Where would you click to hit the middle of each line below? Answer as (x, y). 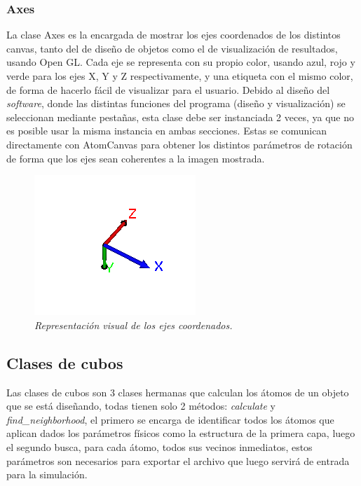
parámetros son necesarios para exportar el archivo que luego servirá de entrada (178, 460)
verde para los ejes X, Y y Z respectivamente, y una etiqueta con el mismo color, (180, 76)
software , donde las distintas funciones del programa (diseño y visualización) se (176, 103)
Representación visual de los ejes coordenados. (134, 325)
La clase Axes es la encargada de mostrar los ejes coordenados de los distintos (173, 35)
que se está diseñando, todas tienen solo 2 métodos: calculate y (141, 406)
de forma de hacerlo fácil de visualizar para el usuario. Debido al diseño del (168, 89)
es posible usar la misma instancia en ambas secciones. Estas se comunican (167, 131)
